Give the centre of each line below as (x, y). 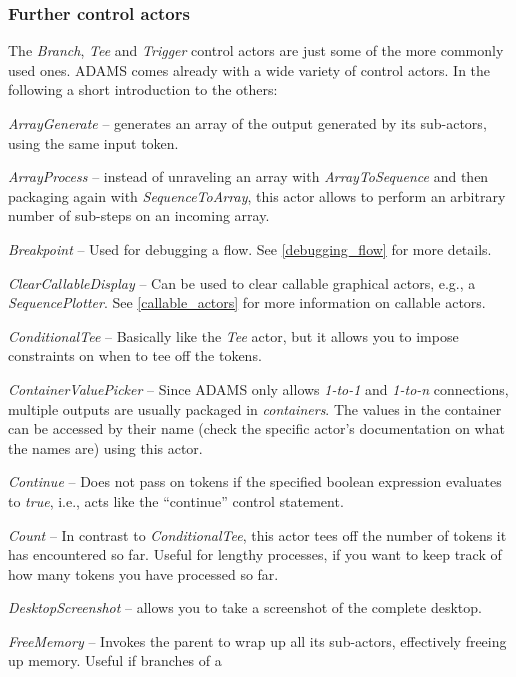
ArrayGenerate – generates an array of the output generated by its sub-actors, (247, 123)
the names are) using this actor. (105, 447)
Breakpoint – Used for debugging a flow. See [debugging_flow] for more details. (250, 248)
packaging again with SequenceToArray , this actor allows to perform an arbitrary (257, 195)
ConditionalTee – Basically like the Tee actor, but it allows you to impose (233, 335)
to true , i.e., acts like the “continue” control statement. (176, 500)
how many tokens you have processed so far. (143, 573)
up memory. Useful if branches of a (115, 660)
